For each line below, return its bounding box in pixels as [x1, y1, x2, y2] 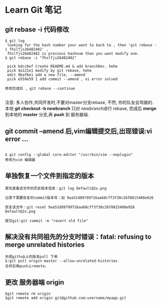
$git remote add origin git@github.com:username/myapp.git [5, 296, 127, 301]
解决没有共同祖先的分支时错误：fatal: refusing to [5, 233, 151, 241]
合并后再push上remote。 [5, 264, 48, 269]
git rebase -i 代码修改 [5, 25, 69, 34]
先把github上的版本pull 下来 [5, 254, 58, 259]
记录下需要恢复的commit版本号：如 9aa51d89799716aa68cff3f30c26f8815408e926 [5, 195, 154, 200]
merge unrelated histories [5, 241, 85, 249]
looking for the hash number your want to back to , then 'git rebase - [7, 43, 157, 48]
